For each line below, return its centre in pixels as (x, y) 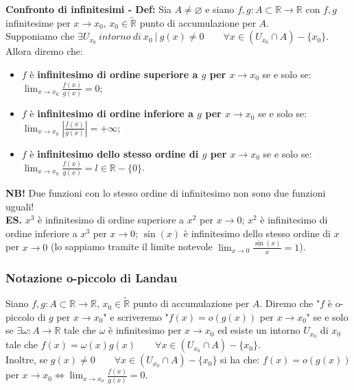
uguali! (20, 206)
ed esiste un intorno (259, 330)
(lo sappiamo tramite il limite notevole (131, 246)
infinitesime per (38, 22)
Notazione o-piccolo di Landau (92, 277)
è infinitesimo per (145, 330)
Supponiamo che (40, 36)
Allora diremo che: (44, 51)
